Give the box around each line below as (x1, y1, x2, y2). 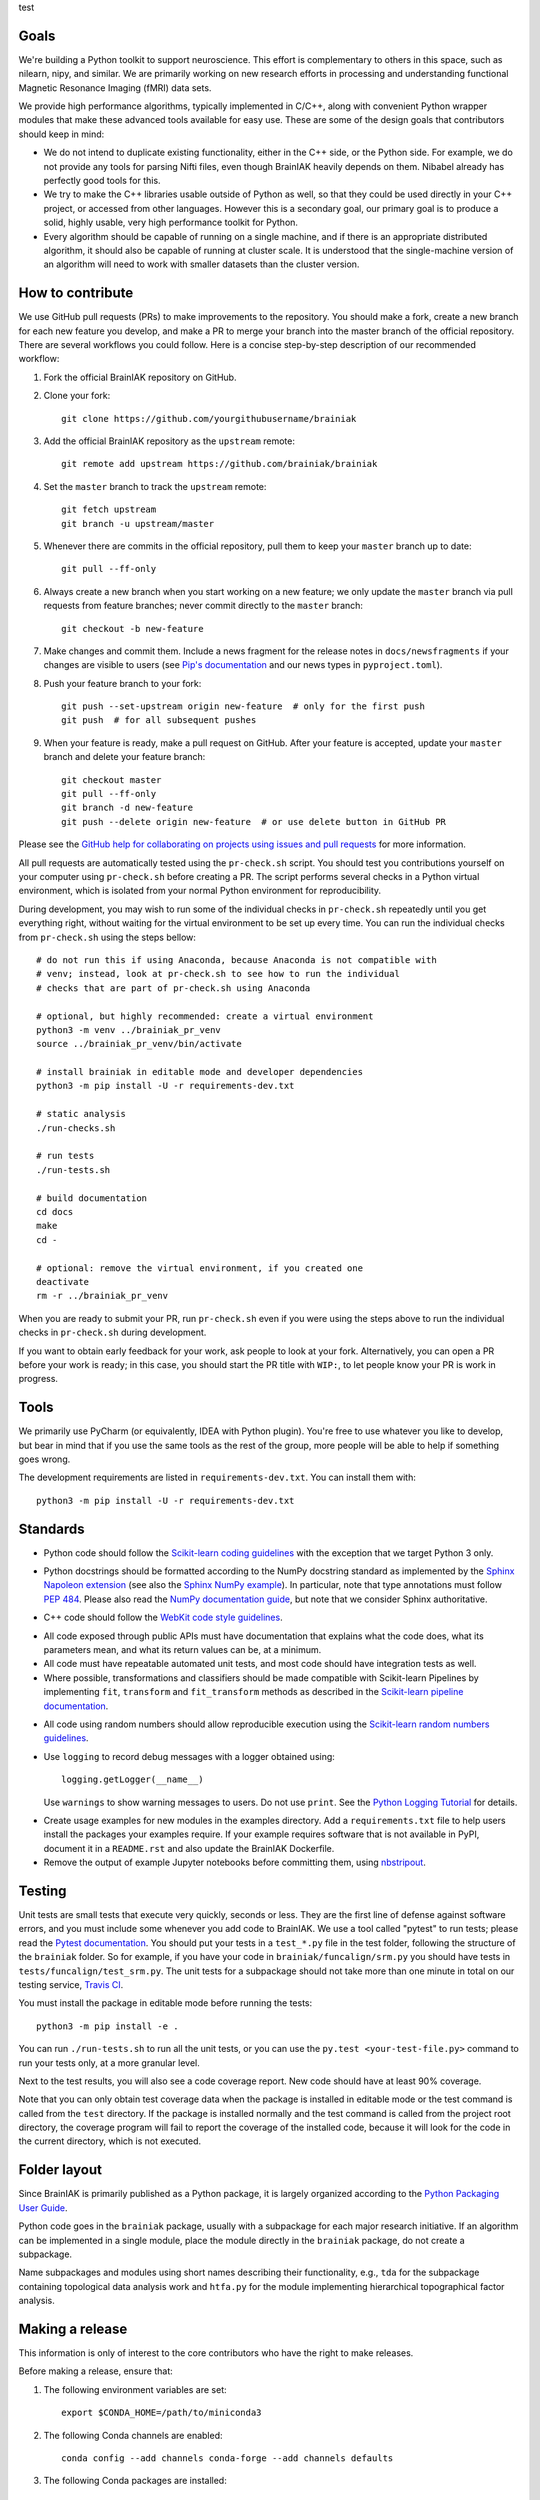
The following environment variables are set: (43, 2383, 227, 2395)
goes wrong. (18, 1453, 71, 1465)
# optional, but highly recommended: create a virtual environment (36, 1010, 374, 1022)
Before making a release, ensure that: (18, 2365, 174, 2377)
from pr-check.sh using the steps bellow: (18, 931, 197, 943)
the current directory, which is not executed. (18, 2135, 202, 2147)
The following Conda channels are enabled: (43, 2429, 223, 2441)
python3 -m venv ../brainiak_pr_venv (36, 1024, 222, 1035)
